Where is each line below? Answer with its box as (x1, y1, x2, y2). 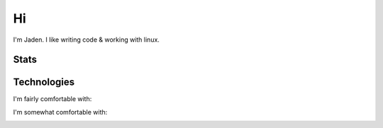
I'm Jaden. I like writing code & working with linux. (13, 35, 160, 44)
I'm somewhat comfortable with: (13, 107, 108, 116)
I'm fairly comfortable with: (13, 95, 92, 103)
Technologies (13, 76, 75, 88)
